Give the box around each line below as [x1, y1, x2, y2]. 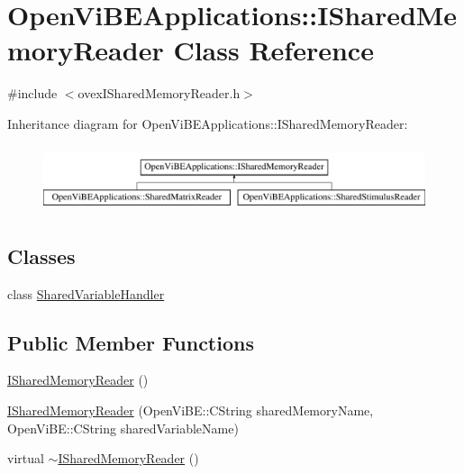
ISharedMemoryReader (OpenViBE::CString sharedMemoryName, [7, 400, 374, 419]
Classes [7, 242, 76, 269]
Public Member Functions [7, 328, 254, 356]
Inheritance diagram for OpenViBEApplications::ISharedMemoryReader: [7, 114, 408, 132]
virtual [7, 449, 44, 468]
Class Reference [173, 32, 374, 68]
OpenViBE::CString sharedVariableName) [7, 418, 239, 437]
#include [7, 84, 58, 103]
